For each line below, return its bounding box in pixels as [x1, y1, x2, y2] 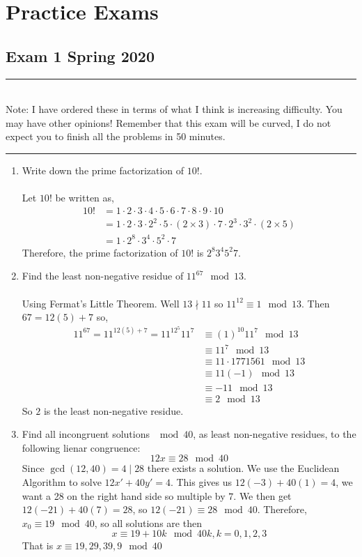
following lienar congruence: [22, 440, 141, 455]
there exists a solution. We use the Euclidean [147, 461, 340, 475]
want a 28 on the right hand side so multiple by [22, 488, 226, 503]
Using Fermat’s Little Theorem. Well [22, 296, 180, 310]
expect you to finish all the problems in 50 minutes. [6, 129, 226, 144]
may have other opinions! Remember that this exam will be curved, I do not [6, 115, 331, 130]
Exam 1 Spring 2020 [6, 45, 155, 66]
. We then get [233, 488, 292, 503]
